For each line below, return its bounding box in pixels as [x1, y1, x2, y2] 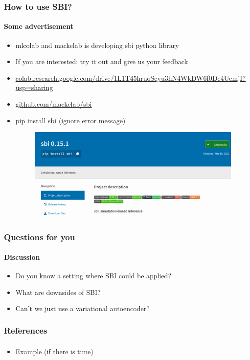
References [4, 324, 47, 336]
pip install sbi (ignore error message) [15, 115, 126, 125]
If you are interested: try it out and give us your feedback [15, 56, 188, 67]
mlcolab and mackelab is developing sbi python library [15, 40, 179, 50]
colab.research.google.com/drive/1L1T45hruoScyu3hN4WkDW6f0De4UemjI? [15, 72, 246, 83]
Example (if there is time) [15, 346, 93, 357]
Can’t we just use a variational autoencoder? [15, 303, 150, 314]
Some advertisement [4, 21, 73, 31]
